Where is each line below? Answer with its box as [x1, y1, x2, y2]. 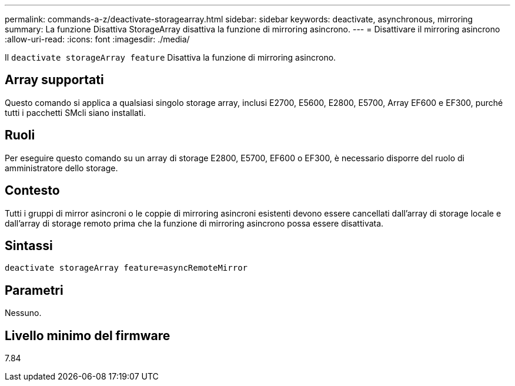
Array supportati [5, 72, 104, 88]
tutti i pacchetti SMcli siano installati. [5, 107, 146, 118]
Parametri [5, 282, 63, 298]
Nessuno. [5, 308, 42, 318]
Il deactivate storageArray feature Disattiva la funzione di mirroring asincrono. [5, 52, 336, 62]
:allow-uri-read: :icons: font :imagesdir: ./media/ [5, 34, 190, 44]
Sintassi [5, 238, 53, 253]
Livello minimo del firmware [5, 328, 170, 343]
